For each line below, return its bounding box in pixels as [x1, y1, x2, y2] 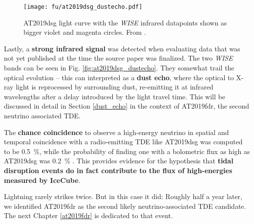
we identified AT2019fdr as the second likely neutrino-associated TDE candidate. [4, 201, 246, 211]
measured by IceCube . [4, 175, 81, 185]
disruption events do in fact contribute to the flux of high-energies [4, 165, 233, 175]
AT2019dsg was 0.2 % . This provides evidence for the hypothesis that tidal [4, 156, 233, 166]
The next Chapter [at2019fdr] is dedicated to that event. [4, 210, 173, 221]
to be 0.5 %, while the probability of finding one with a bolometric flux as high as [4, 146, 250, 156]
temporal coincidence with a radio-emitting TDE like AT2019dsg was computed [4, 136, 243, 147]
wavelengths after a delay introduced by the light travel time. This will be [4, 91, 225, 101]
